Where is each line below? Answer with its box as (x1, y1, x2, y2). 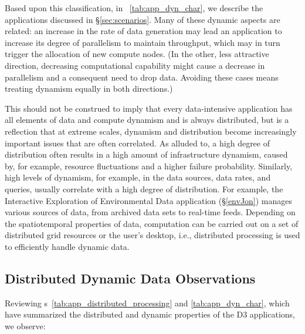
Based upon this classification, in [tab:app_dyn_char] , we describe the (5, 2, 263, 14)
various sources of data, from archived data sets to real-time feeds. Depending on (5, 206, 296, 218)
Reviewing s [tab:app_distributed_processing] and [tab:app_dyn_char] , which (5, 296, 290, 309)
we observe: (5, 319, 46, 332)
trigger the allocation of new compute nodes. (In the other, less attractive (5, 48, 269, 60)
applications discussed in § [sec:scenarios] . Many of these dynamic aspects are (5, 13, 280, 25)
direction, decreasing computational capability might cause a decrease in (5, 59, 265, 71)
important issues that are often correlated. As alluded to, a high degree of (5, 136, 270, 149)
